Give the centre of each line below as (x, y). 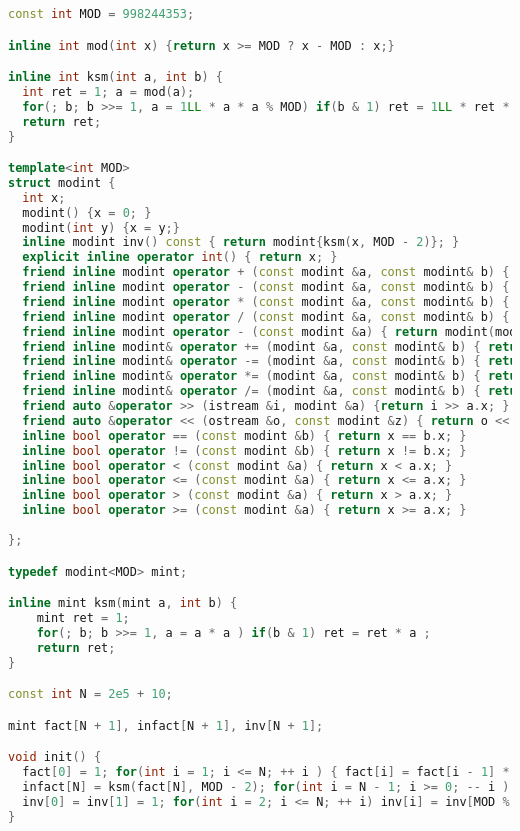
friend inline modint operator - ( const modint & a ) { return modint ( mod (269, 331)
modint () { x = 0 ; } (87, 212)
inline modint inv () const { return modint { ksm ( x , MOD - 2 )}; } (241, 242)
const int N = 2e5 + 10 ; (90, 694)
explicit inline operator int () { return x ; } (180, 257)
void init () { (55, 757)
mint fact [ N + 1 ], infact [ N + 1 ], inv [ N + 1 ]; (166, 725)
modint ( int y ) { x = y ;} (101, 227)
